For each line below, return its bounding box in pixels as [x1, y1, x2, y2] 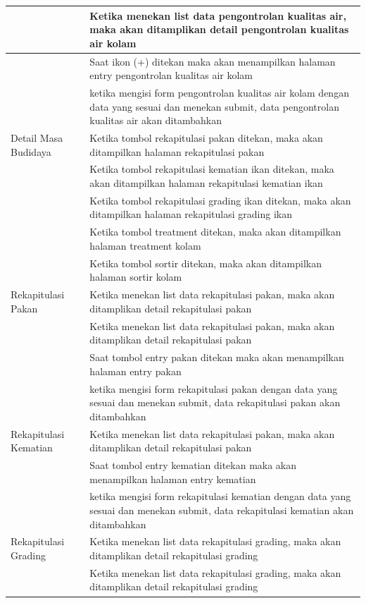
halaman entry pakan [89, 363, 182, 378]
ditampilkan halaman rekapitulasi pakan [89, 144, 265, 159]
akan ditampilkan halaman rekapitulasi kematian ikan [89, 176, 323, 190]
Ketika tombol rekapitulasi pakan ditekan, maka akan [89, 130, 323, 145]
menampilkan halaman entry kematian [89, 471, 256, 486]
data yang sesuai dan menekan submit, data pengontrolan [89, 99, 339, 114]
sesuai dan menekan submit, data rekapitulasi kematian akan [89, 503, 354, 517]
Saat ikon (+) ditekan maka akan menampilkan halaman [89, 54, 336, 68]
